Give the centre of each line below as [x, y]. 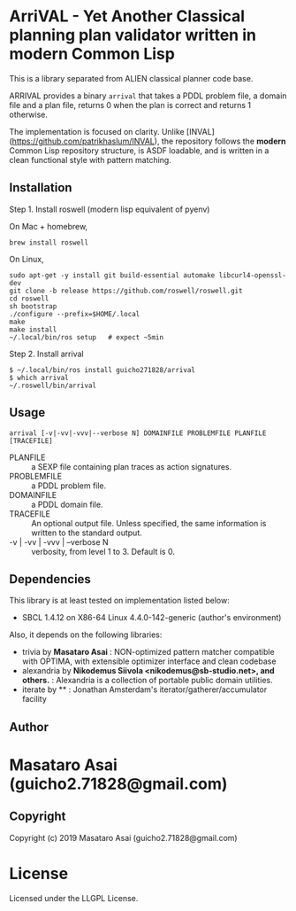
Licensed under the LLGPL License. [74, 898]
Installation [41, 188]
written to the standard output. [87, 533]
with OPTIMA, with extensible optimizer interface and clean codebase [149, 661]
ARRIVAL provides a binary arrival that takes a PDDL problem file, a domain [148, 96]
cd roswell [29, 299]
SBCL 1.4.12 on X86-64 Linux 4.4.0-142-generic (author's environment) [152, 618]
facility [34, 699]
